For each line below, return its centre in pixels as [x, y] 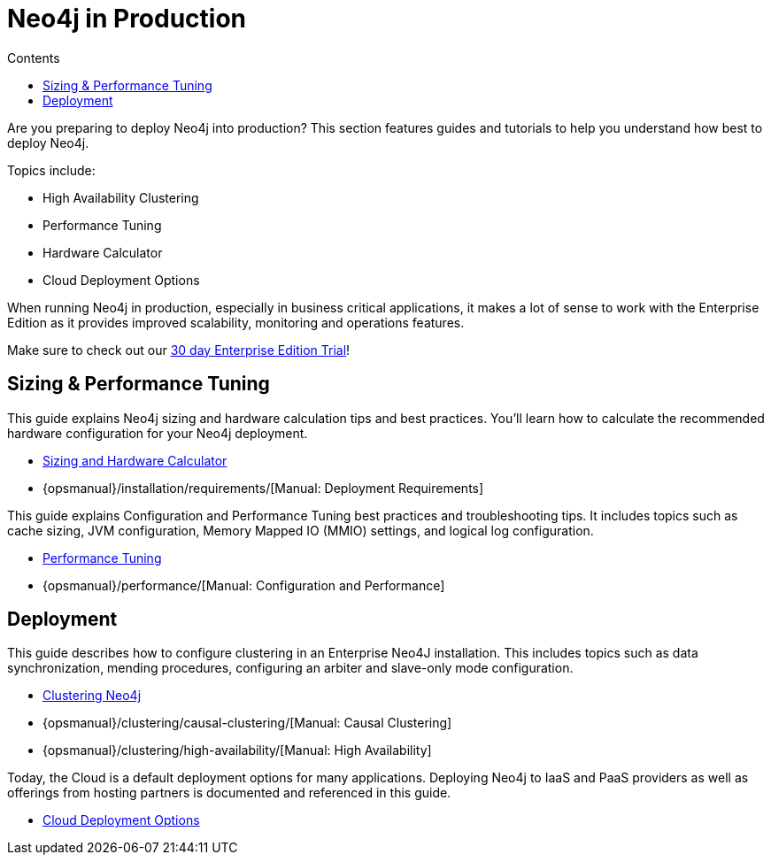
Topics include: [51, 170]
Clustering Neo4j [92, 696]
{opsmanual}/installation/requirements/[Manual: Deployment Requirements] [263, 488]
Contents [34, 58]
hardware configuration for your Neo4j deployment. [158, 433]
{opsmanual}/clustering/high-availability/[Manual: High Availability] [237, 750]
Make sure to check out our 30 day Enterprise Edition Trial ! [179, 350]
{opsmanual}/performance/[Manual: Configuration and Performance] [244, 585]
